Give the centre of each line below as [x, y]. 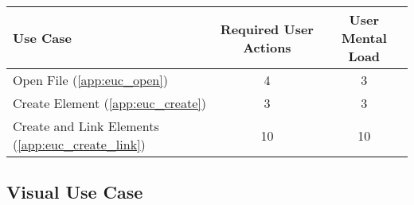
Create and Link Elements [86, 126]
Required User [267, 29]
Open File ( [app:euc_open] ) [90, 80]
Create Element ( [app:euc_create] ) [109, 103]
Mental [364, 38]
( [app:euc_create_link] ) [79, 144]
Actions [267, 47]
